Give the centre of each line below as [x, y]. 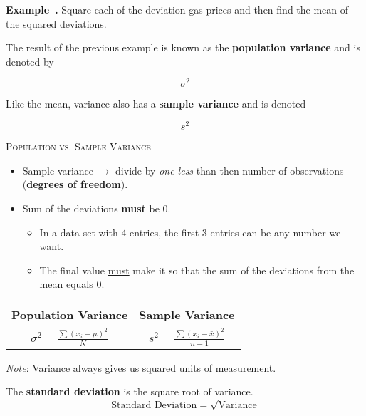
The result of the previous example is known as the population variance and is [183, 47]
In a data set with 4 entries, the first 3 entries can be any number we [190, 232]
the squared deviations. [56, 23]
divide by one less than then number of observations [230, 170]
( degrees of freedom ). [75, 184]
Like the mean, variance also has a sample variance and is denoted [156, 104]
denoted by [30, 61]
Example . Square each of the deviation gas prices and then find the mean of [177, 9]
